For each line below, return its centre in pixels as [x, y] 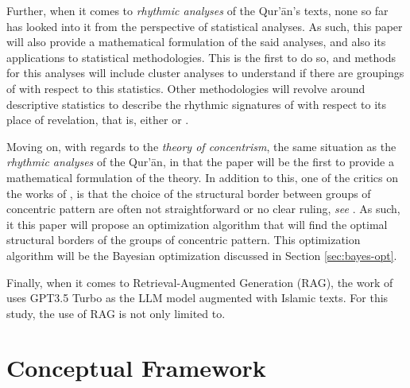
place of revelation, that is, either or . [98, 120]
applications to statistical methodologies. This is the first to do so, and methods [201, 57]
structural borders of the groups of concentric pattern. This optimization [184, 240]
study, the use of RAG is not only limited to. [116, 313]
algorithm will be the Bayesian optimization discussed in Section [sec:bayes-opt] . [202, 255]
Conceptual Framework [136, 368]
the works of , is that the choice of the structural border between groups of [189, 193]
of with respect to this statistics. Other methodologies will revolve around [186, 88]
